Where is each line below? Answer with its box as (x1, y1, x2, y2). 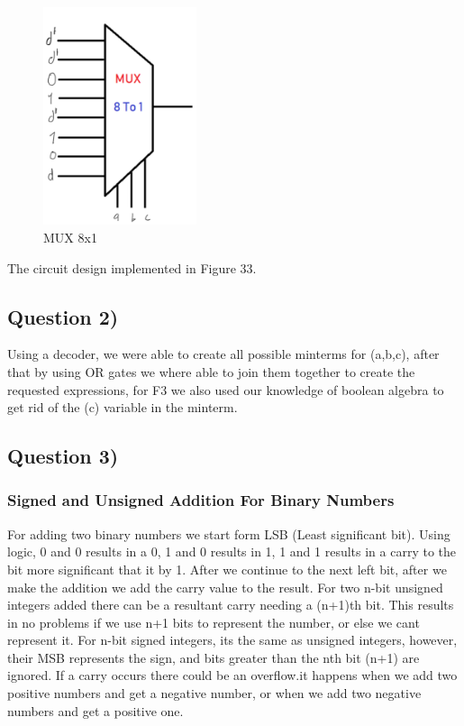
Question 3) (7, 442, 119, 470)
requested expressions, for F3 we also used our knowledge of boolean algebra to (7, 380, 444, 399)
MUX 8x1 (43, 227, 97, 246)
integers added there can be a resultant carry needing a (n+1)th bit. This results (7, 595, 454, 614)
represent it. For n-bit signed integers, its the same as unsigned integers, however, (7, 630, 458, 649)
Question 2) (7, 302, 119, 330)
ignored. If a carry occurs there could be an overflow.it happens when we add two (7, 666, 458, 685)
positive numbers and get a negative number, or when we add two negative (7, 684, 422, 703)
